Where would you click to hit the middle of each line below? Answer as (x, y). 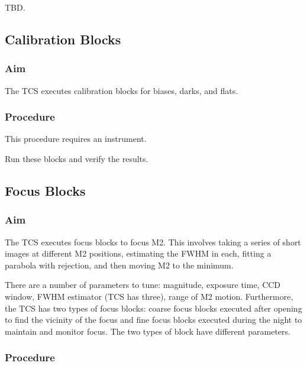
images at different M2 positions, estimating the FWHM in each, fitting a (138, 253)
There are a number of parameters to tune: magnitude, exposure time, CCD (143, 285)
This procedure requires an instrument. (76, 139)
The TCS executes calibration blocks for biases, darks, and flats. (122, 90)
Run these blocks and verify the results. (77, 158)
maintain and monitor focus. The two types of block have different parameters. (148, 331)
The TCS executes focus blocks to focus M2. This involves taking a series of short (153, 242)
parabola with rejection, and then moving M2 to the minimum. (119, 265)
